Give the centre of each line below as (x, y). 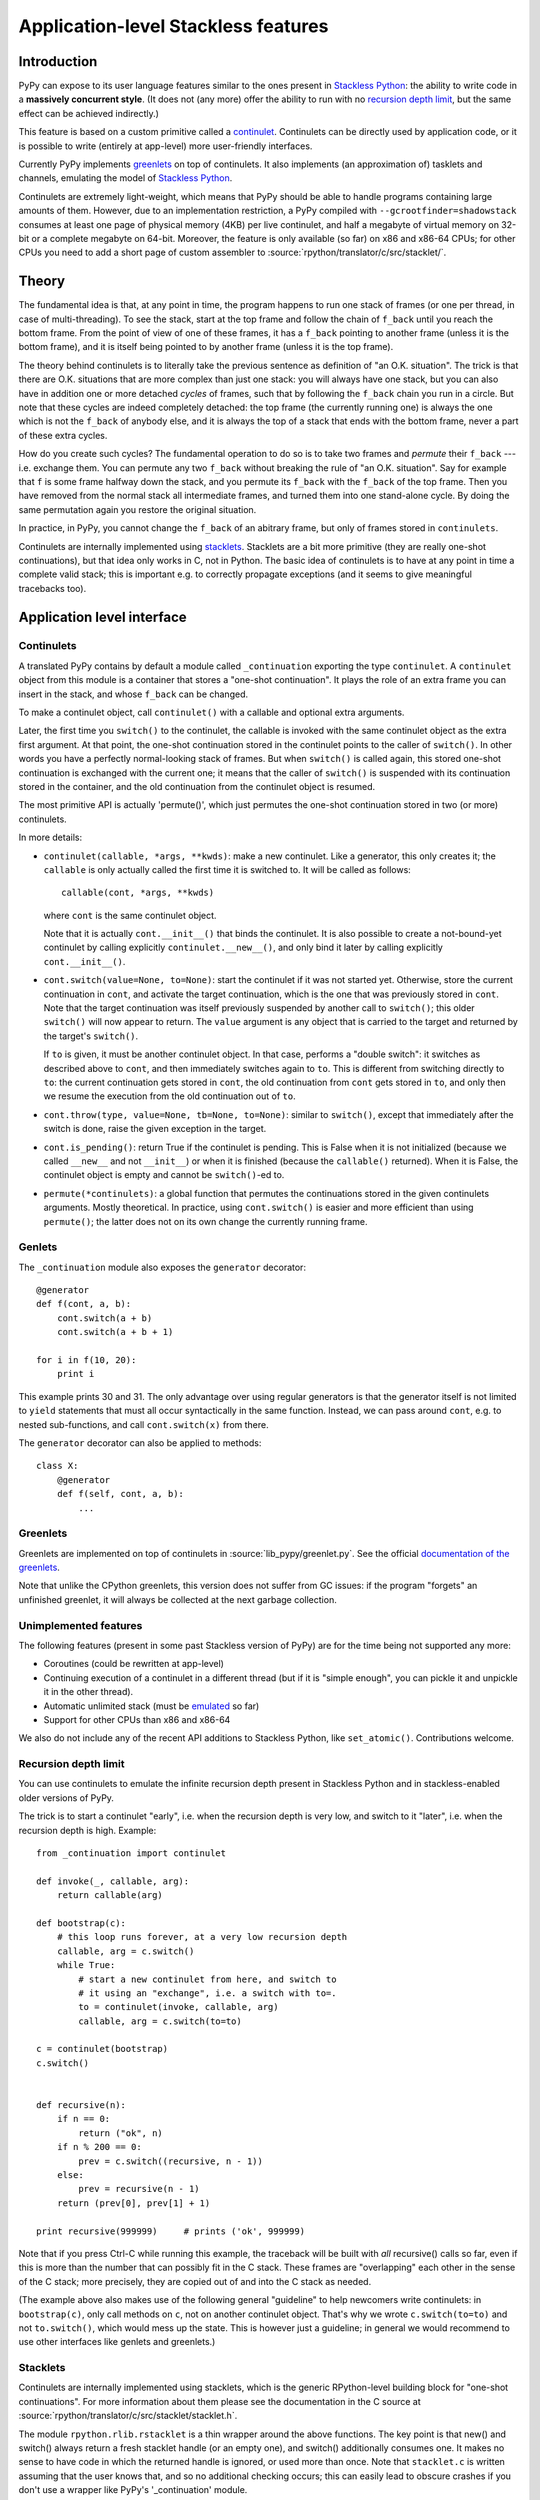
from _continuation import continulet (131, 1853)
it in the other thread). (88, 1692)
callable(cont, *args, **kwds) (138, 893)
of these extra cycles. (63, 435)
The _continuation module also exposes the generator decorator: (162, 1267)
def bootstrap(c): (81, 1923)
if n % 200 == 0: (99, 2147)
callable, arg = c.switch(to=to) (160, 2021)
